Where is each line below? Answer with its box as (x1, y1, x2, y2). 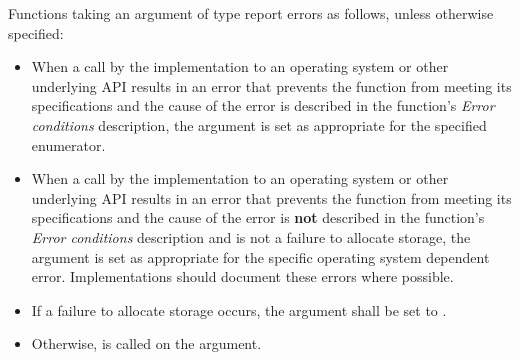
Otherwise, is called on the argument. (31, 333, 262, 354)
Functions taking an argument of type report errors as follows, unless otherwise (8, 3, 494, 23)
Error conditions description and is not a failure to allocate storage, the (31, 226, 471, 247)
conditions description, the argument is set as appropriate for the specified (31, 114, 487, 135)
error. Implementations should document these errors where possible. (31, 266, 454, 287)
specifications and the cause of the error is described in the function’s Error (31, 95, 495, 116)
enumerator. (31, 134, 106, 155)
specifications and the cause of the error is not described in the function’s (31, 207, 485, 228)
